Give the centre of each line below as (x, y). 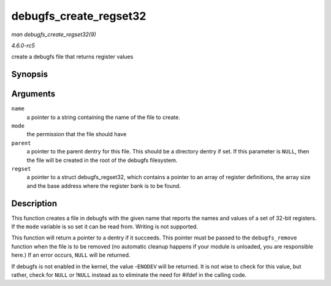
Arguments (33, 94)
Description (34, 203)
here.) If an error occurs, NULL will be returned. (71, 255)
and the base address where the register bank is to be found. (104, 186)
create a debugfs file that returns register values (72, 57)
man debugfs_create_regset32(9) (54, 34)
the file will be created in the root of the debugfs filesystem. (102, 160)
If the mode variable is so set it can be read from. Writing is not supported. (105, 226)
